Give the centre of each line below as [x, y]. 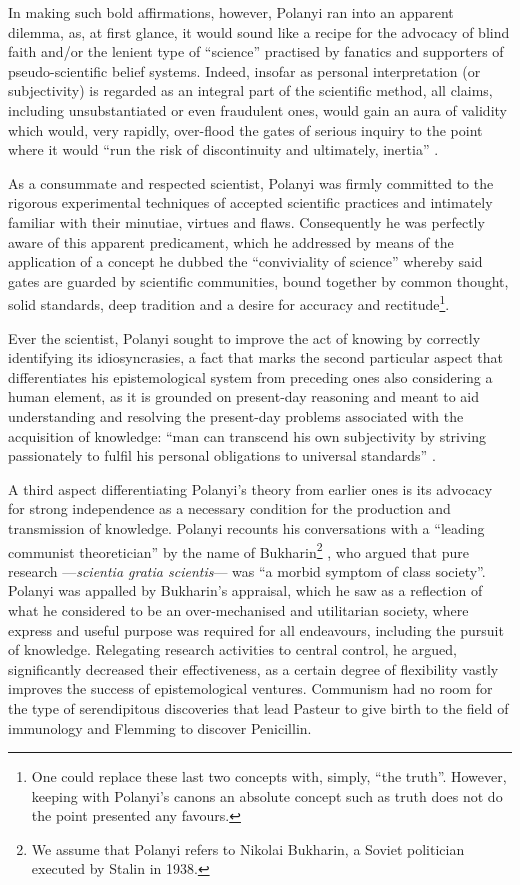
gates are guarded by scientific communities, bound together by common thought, [258, 280]
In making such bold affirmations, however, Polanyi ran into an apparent [231, 12]
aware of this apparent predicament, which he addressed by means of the [231, 241]
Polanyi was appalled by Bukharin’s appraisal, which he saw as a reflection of [245, 590]
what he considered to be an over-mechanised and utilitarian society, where [238, 609]
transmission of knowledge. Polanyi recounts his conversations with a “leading [246, 527]
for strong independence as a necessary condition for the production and [229, 508]
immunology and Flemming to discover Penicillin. [160, 727]
